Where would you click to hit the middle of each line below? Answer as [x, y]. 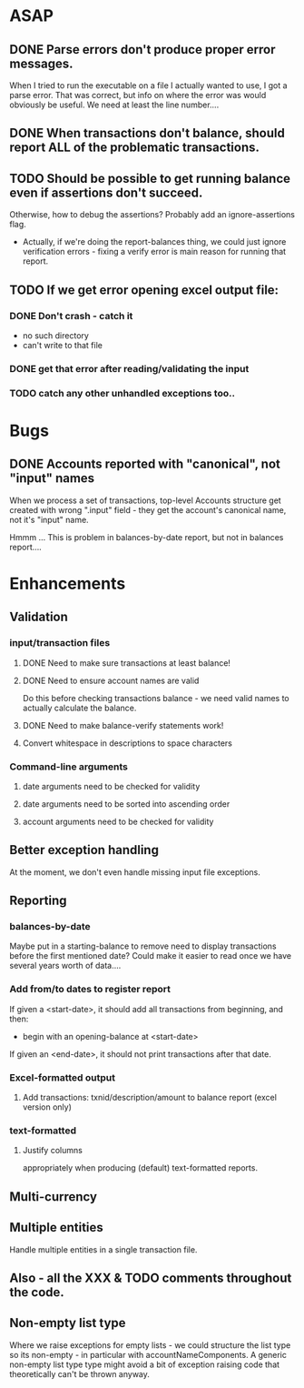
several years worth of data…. [65, 966]
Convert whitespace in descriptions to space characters [127, 743]
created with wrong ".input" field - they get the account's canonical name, [148, 509]
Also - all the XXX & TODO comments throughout [151, 1277]
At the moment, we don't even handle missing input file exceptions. [135, 872]
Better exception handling [84, 850]
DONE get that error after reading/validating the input [129, 368]
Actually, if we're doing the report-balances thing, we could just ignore [154, 242]
